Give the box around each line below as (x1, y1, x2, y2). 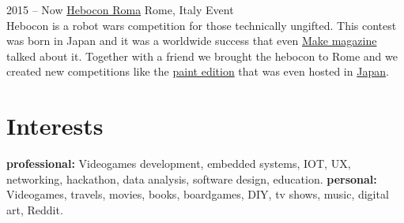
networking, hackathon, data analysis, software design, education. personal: (6, 170, 377, 187)
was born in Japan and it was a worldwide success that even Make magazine (6, 32, 377, 49)
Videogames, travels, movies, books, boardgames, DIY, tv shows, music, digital (6, 186, 389, 203)
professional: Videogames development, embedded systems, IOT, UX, (6, 155, 351, 172)
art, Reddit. (6, 201, 63, 217)
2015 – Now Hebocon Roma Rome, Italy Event (6, 2, 234, 17)
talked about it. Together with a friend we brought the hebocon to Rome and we (6, 47, 398, 64)
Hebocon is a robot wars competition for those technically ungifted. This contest (6, 17, 397, 33)
